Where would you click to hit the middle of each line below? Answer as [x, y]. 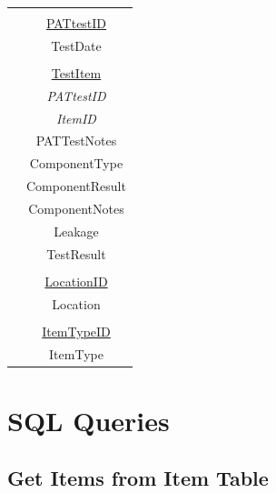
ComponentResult [76, 186]
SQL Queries [89, 420]
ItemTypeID [76, 331]
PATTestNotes [76, 141]
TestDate [76, 45]
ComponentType [76, 163]
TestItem [76, 72]
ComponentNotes [76, 208]
